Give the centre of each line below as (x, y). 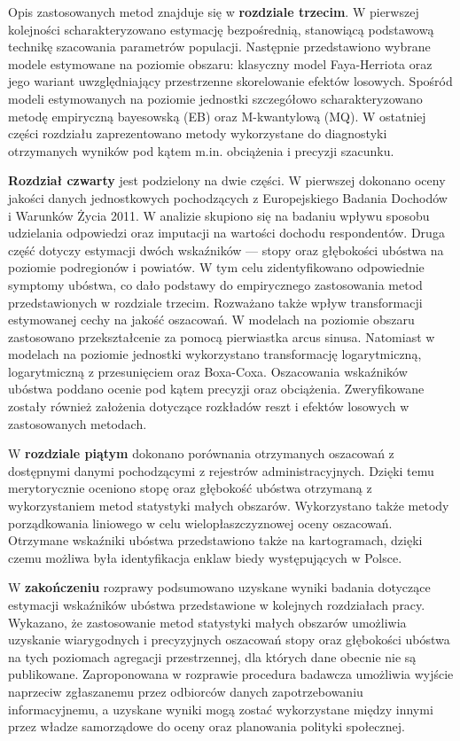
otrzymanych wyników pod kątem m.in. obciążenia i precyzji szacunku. (201, 150)
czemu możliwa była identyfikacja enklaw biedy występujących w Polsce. (205, 557)
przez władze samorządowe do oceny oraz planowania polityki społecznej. (207, 726)
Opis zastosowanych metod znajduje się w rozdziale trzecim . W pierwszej (214, 12)
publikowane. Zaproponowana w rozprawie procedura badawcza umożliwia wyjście (231, 674)
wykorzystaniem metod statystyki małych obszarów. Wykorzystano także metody (229, 506)
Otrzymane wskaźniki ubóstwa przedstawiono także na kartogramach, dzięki (215, 540)
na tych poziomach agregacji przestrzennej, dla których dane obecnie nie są (212, 656)
